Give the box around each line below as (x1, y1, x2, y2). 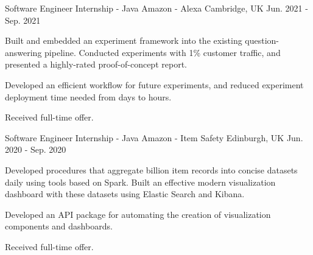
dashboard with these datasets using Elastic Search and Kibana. (5, 187, 245, 200)
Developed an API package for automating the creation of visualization (5, 208, 271, 220)
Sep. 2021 (5, 13, 41, 26)
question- (245, 34, 280, 47)
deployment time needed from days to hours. (5, 90, 172, 103)
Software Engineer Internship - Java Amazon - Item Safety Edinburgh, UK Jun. (5, 131, 303, 144)
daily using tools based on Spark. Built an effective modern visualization (5, 175, 276, 188)
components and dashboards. (5, 220, 113, 232)
